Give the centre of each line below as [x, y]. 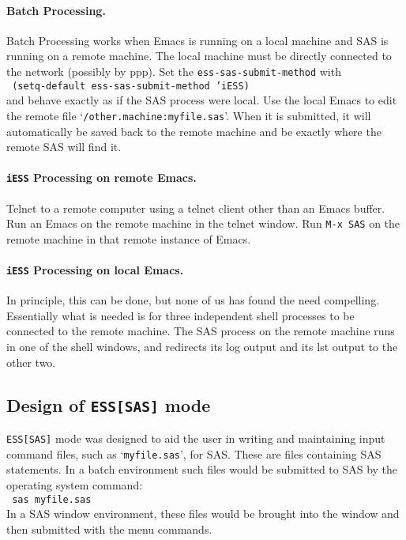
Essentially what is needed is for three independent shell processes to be [180, 315]
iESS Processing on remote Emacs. [101, 177]
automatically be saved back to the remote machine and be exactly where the [194, 131]
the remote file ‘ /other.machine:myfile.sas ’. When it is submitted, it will [189, 115]
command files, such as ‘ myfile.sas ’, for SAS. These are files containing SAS [194, 453]
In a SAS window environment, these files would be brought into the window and [203, 514]
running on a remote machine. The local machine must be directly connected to [199, 56]
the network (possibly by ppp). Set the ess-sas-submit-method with [174, 71]
